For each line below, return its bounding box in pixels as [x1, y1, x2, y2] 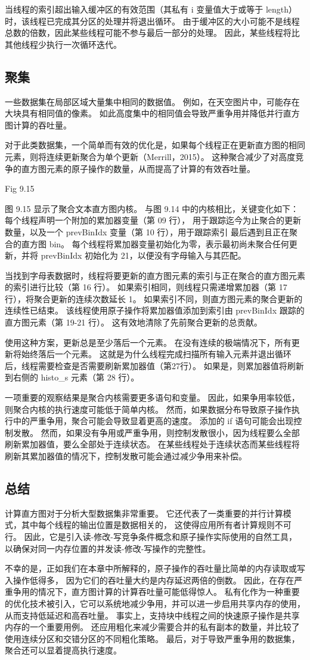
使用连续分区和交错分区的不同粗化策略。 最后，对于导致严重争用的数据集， [5, 632, 300, 644]
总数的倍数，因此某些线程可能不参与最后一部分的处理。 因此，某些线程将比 [5, 26, 300, 39]
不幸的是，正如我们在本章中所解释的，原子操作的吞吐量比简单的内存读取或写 [5, 562, 305, 575]
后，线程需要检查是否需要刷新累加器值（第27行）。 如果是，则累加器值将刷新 [5, 359, 304, 372]
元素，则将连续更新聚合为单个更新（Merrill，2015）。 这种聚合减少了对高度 [5, 150, 296, 162]
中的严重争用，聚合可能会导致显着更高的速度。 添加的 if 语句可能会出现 [13, 415, 294, 427]
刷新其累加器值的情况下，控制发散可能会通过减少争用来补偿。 [5, 450, 247, 462]
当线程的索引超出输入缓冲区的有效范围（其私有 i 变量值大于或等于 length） [5, 3, 297, 15]
